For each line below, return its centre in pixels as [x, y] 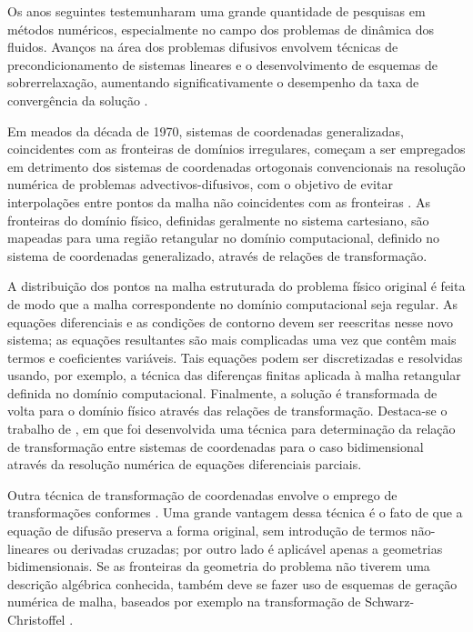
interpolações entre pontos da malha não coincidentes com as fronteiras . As [219, 201]
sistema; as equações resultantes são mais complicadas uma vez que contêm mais [232, 340]
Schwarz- [390, 602]
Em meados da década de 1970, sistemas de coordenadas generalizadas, [206, 130]
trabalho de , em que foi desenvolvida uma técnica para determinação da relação [231, 429]
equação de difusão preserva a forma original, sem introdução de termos [207, 531]
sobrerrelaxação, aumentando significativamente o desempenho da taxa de [213, 82]
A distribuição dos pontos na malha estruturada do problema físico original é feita [236, 286]
